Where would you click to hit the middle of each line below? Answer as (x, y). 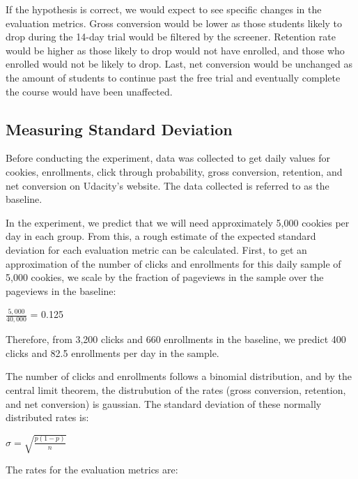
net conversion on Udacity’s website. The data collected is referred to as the (168, 185)
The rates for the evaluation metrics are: (92, 470)
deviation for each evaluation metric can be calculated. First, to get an (156, 249)
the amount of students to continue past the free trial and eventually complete (173, 77)
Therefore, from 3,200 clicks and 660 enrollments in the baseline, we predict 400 (176, 339)
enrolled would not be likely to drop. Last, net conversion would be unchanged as (179, 64)
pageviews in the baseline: (61, 290)
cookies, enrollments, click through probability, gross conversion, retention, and (174, 171)
